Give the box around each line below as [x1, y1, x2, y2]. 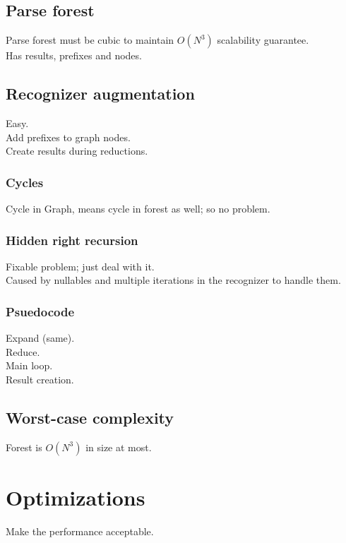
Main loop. [6, 358, 53, 373]
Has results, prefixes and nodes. [6, 48, 142, 63]
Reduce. [6, 344, 40, 359]
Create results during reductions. [6, 143, 148, 158]
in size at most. [85, 439, 152, 454]
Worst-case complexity [6, 406, 174, 428]
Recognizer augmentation [6, 83, 195, 105]
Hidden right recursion [6, 231, 138, 249]
